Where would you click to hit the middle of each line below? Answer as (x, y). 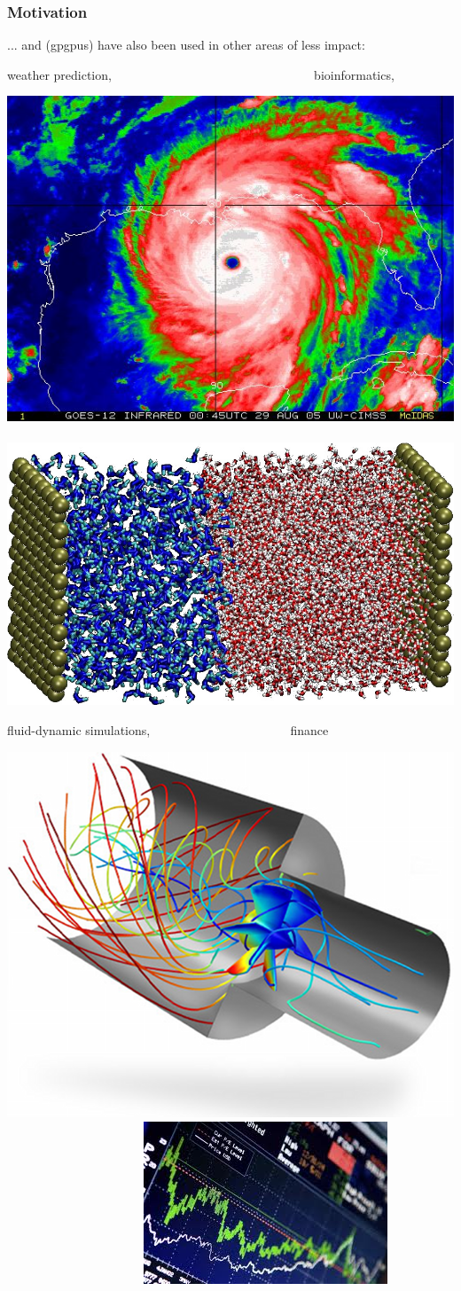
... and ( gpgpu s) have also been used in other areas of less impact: (186, 45)
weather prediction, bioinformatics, (201, 74)
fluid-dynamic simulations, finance (168, 729)
